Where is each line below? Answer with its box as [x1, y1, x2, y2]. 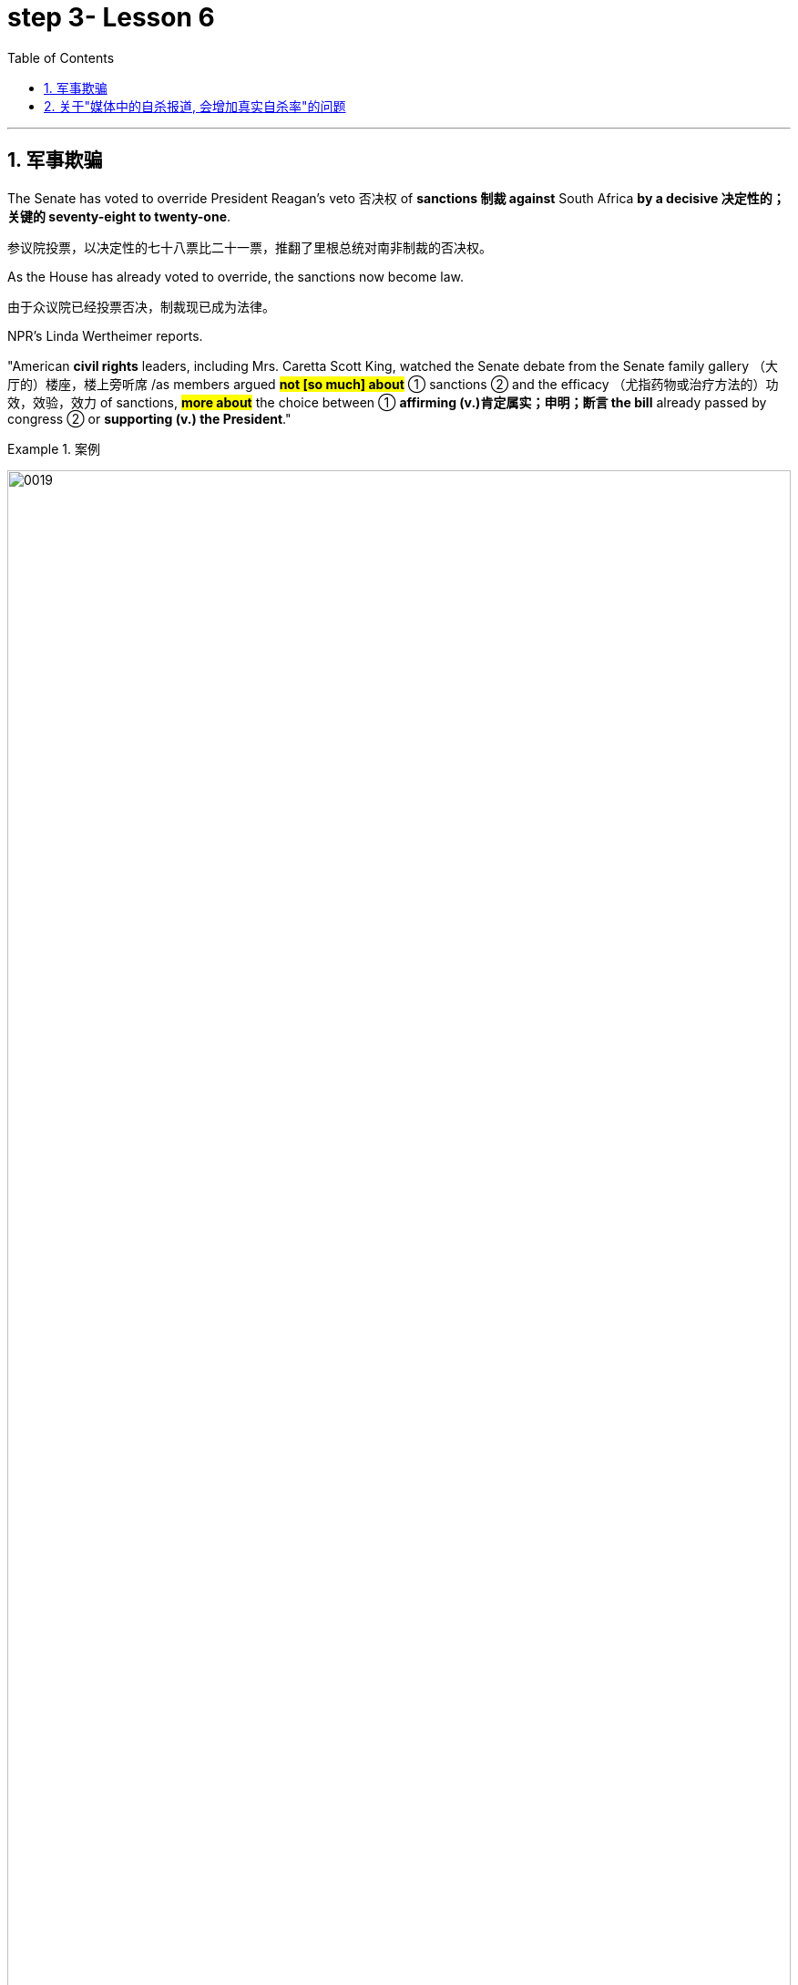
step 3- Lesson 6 [7, 2, 215, 33]
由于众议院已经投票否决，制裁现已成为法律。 [7, 298, 275, 314]
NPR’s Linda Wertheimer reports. [7, 327, 203, 344]
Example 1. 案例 [7, 440, 100, 457]
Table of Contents [7, 49, 115, 66]
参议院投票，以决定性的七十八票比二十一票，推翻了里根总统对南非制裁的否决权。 [7, 239, 492, 255]
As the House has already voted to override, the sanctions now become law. [7, 268, 465, 284]
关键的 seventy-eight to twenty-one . [7, 208, 231, 224]
